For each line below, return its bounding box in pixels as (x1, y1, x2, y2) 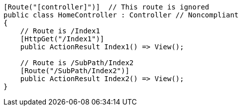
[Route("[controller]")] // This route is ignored (3, 3, 210, 11)
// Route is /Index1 (20, 27, 100, 35)
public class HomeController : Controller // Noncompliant (3, 11, 239, 19)
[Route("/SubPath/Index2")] (20, 67, 129, 75)
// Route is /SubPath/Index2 (20, 59, 134, 67)
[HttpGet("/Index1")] (20, 35, 105, 43)
